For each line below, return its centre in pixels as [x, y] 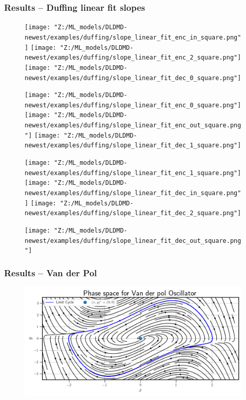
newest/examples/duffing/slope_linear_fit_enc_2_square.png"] [133, 58]
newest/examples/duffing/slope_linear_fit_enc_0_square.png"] [133, 105]
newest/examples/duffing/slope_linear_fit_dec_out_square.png [133, 241]
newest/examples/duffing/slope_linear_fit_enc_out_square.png [133, 126]
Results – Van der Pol [51, 272]
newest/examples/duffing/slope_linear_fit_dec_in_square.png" [133, 193]
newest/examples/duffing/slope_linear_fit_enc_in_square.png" [133, 37]
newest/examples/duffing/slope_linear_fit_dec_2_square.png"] [133, 213]
